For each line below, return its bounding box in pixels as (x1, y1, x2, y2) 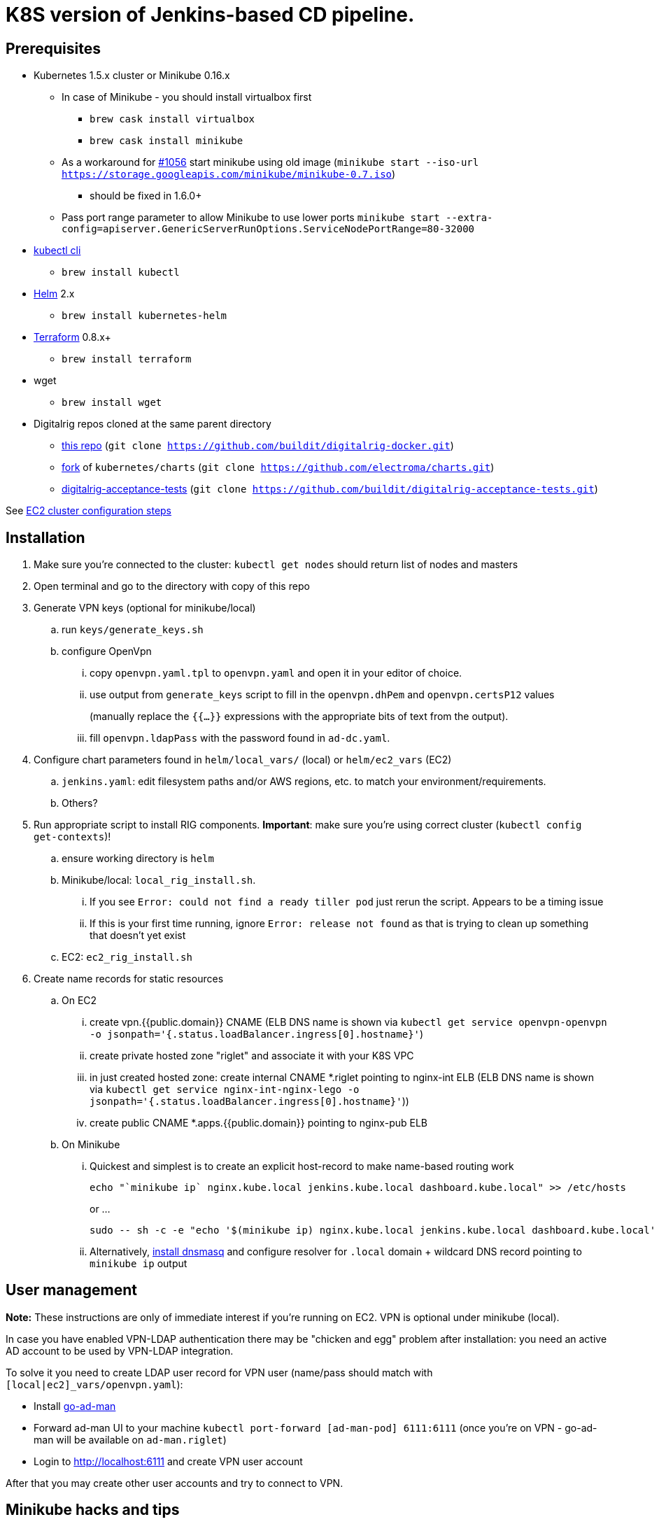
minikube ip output (90, 1257, 187, 1270)
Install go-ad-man (34, 1399, 116, 1412)
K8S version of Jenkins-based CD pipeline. (6, 3, 415, 27)
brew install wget (62, 397, 162, 409)
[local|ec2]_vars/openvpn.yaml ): (6, 1378, 183, 1390)
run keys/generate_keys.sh (62, 623, 204, 636)
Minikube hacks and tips (6, 1501, 180, 1519)
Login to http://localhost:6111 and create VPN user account (34, 1455, 303, 1467)
